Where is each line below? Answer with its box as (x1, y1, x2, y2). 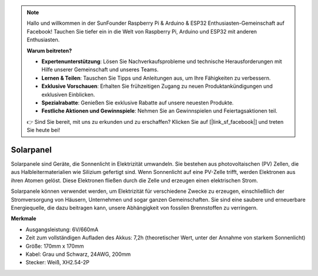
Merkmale (11, 215, 37, 222)
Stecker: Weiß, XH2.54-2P (25, 259, 90, 266)
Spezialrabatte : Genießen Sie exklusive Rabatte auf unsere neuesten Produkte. (41, 99, 234, 106)
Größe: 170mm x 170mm (25, 242, 84, 249)
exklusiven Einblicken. (41, 91, 95, 98)
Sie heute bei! (26, 127, 60, 134)
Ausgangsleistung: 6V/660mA (25, 226, 98, 233)
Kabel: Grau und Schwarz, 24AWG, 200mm (25, 251, 131, 258)
